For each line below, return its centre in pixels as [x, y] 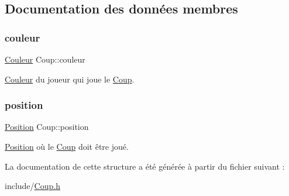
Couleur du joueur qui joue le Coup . [70, 79]
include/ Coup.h [32, 186]
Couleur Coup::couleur [45, 59]
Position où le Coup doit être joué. [67, 146]
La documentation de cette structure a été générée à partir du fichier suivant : [145, 166]
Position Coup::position [47, 127]
